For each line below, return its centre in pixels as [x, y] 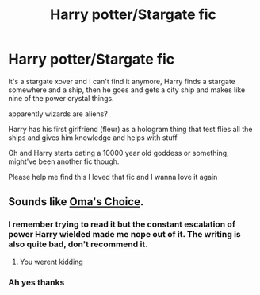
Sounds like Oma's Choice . [76, 202]
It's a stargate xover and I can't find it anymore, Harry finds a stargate [122, 81]
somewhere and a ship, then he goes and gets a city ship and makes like [127, 90]
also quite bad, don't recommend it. [78, 244]
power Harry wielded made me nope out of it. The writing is [125, 235]
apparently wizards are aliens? [58, 114]
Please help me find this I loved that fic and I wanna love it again [113, 177]
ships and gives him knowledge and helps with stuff [93, 138]
